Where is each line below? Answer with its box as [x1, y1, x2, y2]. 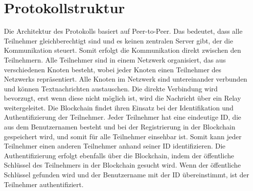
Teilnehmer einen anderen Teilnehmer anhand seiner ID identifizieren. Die [4, 141, 226, 151]
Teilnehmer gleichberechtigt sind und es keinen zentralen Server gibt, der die [4, 35, 233, 45]
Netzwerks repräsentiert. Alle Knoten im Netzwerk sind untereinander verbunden [4, 74, 248, 84]
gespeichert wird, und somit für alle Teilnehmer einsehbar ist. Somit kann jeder [4, 131, 242, 141]
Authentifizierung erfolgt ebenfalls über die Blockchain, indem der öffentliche [4, 150, 234, 160]
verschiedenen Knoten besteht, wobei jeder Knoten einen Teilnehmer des [4, 64, 222, 74]
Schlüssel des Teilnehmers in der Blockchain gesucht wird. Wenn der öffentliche [4, 160, 241, 170]
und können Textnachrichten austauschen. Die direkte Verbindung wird [4, 83, 218, 93]
